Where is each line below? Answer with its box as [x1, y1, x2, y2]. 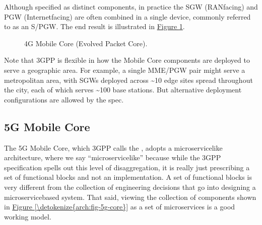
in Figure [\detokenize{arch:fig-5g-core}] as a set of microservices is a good [4, 201, 235, 212]
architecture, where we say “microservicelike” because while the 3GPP [4, 152, 221, 163]
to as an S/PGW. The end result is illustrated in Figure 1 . [4, 21, 185, 32]
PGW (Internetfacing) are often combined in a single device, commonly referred [4, 11, 251, 22]
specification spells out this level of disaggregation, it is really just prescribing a [4, 162, 250, 172]
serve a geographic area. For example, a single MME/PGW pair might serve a [4, 64, 245, 75]
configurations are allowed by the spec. [4, 94, 124, 104]
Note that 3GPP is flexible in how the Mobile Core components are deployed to [4, 55, 250, 65]
